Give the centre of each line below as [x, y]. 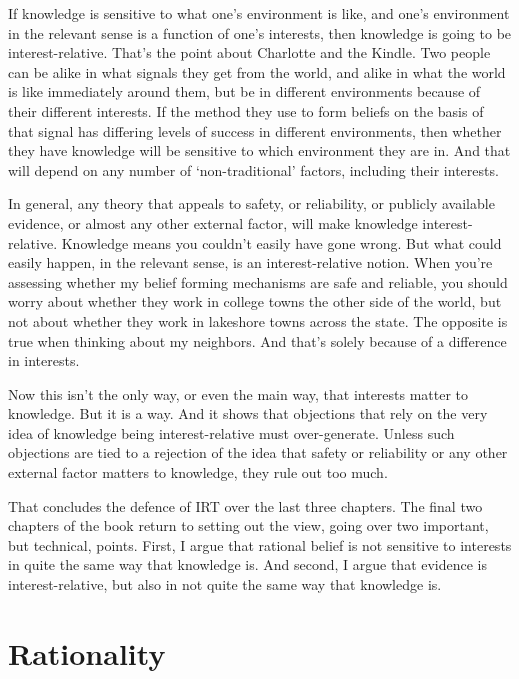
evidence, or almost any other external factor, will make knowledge [213, 222]
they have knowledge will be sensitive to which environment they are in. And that [259, 150]
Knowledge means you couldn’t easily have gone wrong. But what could [281, 242]
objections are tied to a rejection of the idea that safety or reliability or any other [258, 452]
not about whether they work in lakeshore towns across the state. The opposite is [258, 320]
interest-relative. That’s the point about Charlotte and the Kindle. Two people [249, 52]
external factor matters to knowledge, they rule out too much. [198, 472]
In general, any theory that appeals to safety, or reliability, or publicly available [251, 203]
